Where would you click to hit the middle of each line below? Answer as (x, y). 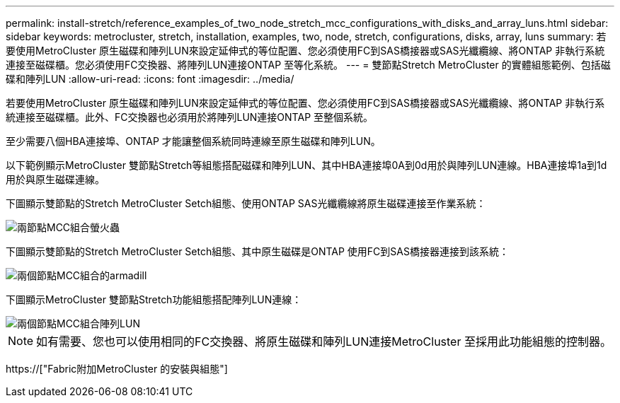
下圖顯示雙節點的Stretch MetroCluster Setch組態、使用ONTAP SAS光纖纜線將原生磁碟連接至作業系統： (246, 203)
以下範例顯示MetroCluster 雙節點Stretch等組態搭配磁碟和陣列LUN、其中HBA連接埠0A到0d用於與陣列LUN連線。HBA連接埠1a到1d (306, 165)
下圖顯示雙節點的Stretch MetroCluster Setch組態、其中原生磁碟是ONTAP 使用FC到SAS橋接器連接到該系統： (257, 251)
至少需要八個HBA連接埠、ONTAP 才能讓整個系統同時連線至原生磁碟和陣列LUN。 (193, 141)
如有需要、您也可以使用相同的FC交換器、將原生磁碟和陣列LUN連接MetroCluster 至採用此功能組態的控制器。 (324, 341)
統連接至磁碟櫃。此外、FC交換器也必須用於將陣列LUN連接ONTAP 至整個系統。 (190, 117)
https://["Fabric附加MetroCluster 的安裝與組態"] (117, 369)
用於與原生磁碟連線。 (55, 179)
